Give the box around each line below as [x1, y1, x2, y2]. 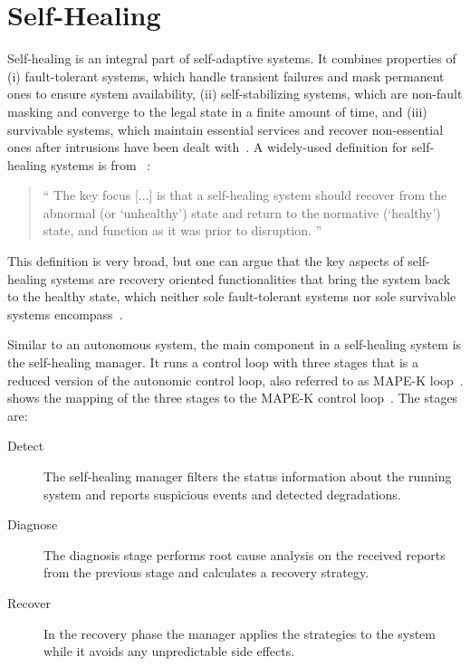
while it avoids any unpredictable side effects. [43, 642, 295, 661]
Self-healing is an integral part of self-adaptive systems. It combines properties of [7, 49, 456, 68]
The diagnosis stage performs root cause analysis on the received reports [43, 545, 446, 564]
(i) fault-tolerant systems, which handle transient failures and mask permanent [7, 66, 445, 85]
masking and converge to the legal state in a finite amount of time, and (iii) [7, 101, 427, 120]
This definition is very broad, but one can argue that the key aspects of [7, 252, 404, 271]
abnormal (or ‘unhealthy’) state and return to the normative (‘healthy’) [43, 203, 441, 222]
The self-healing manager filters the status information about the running [43, 467, 452, 485]
